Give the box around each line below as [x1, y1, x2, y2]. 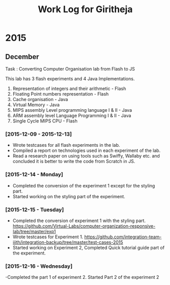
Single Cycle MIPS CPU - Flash [12, 118, 78, 124]
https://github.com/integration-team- [84, 234, 162, 240]
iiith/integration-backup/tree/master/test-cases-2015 [12, 239, 123, 245]
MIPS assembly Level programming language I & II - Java [12, 107, 132, 113]
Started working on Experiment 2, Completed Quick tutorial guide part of [12, 244, 165, 250]
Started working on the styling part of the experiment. [12, 193, 125, 199]
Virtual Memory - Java [12, 102, 60, 108]
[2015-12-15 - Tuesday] [5, 206, 64, 213]
